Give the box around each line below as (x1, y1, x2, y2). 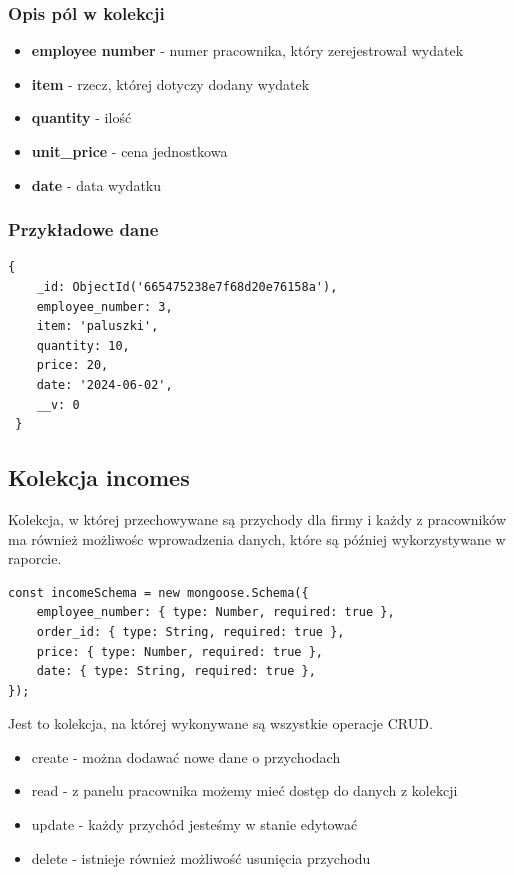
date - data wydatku (31, 174, 162, 195)
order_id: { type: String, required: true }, (36, 624, 345, 639)
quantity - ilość (31, 107, 132, 128)
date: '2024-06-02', (36, 377, 173, 392)
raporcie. (8, 548, 62, 569)
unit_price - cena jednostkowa (31, 141, 228, 161)
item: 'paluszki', (36, 319, 159, 334)
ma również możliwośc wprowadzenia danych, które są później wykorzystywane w (8, 528, 506, 549)
